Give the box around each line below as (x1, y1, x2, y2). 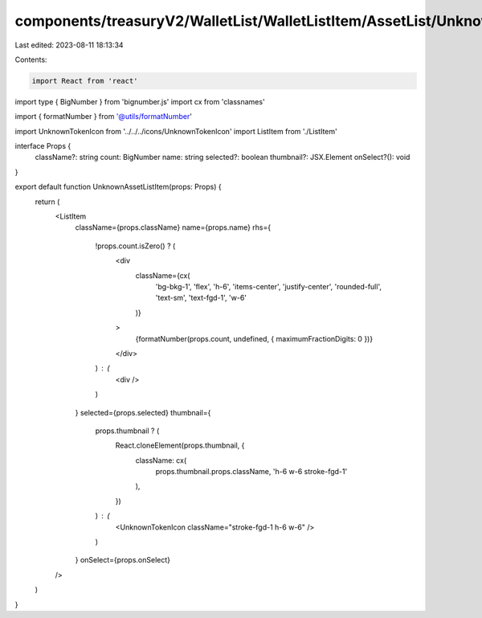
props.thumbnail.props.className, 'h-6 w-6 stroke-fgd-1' (155, 467, 348, 477)
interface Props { (14, 141, 71, 151)
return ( (35, 197, 60, 207)
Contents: (14, 55, 47, 64)
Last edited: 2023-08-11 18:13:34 (14, 40, 124, 50)
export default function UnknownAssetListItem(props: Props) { (14, 182, 222, 192)
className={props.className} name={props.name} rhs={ (75, 223, 272, 232)
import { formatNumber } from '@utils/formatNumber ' (14, 112, 193, 121)
